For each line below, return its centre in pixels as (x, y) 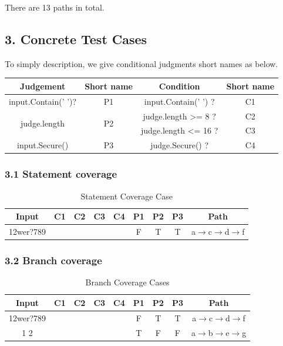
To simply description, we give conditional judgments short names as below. (141, 63)
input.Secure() (43, 145)
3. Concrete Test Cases (76, 39)
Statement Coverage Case (127, 196)
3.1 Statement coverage (61, 174)
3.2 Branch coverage (53, 260)
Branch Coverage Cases (127, 282)
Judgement (43, 86)
